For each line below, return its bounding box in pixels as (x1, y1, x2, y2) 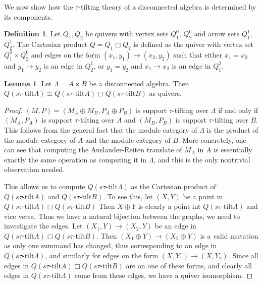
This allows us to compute (4, 181, 85, 191)
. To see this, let (103, 191, 153, 201)
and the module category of (85, 134, 171, 145)
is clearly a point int (138, 201, 201, 211)
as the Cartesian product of (131, 181, 216, 191)
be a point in (183, 191, 223, 201)
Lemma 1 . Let (4, 78, 52, 88)
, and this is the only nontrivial (153, 154, 250, 164)
